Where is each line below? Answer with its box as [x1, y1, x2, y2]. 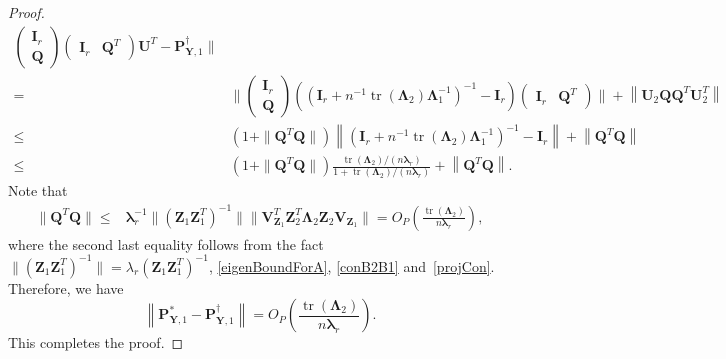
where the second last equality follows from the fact [8, 233, 324, 254]
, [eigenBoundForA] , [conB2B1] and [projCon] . [208, 255, 495, 276]
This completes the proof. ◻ [8, 332, 184, 353]
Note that [8, 180, 68, 201]
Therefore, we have [8, 277, 124, 298]
